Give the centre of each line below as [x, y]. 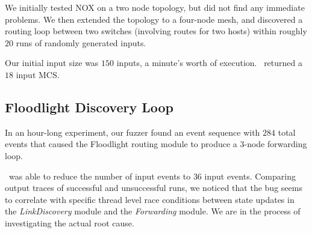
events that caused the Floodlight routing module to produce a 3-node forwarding [156, 144]
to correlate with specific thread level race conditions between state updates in [150, 199]
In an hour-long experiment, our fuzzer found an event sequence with [133, 132]
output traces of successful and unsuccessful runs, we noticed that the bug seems [154, 188]
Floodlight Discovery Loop [89, 107]
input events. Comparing [250, 176]
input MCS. [38, 74]
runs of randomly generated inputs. [81, 42]
